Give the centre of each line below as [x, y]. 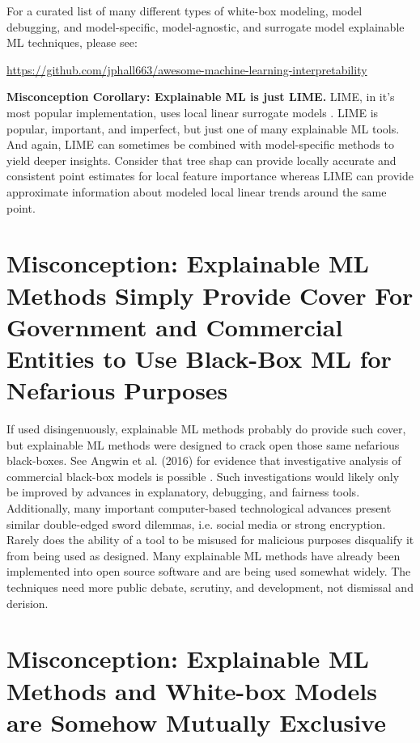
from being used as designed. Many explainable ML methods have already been [204, 555]
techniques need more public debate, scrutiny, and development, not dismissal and [210, 587]
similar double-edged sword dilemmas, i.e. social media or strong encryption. [196, 523]
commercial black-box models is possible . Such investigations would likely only [203, 476]
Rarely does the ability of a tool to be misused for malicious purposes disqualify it [210, 540]
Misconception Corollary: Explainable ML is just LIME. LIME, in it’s [201, 97]
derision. [28, 603]
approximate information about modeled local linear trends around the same [197, 191]
